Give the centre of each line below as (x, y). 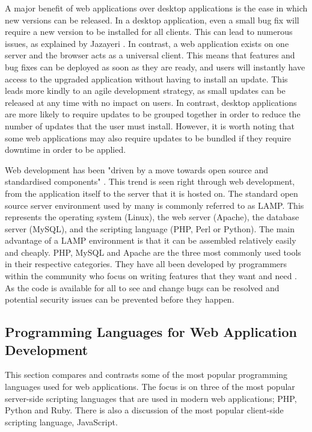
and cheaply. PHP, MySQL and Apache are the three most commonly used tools (153, 252)
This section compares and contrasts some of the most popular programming (146, 375)
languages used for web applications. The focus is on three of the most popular (150, 387)
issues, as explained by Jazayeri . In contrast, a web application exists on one (147, 43)
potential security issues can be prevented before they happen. (120, 299)
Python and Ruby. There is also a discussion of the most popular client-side (144, 410)
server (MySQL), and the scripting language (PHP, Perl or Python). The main (150, 228)
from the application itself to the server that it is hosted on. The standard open (151, 193)
